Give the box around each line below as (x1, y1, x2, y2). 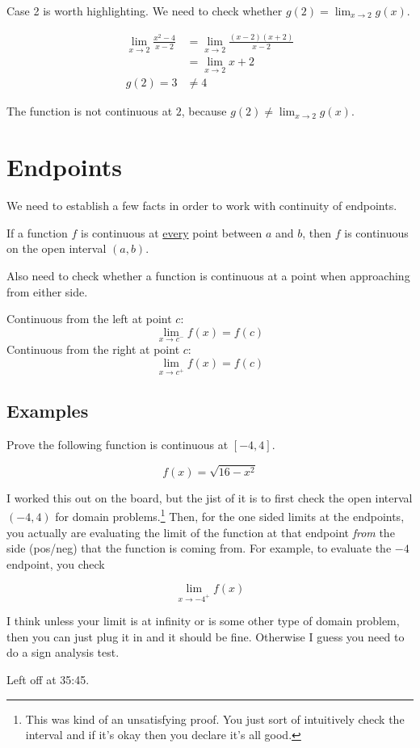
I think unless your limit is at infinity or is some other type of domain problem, (6, 612, 400, 629)
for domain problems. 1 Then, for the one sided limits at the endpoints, (55, 506, 405, 525)
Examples (6, 398, 89, 423)
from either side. (6, 283, 88, 300)
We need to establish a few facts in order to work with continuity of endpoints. (6, 197, 397, 214)
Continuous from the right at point (6, 341, 180, 358)
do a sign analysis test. (6, 644, 120, 661)
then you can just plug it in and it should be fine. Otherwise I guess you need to (6, 628, 405, 645)
